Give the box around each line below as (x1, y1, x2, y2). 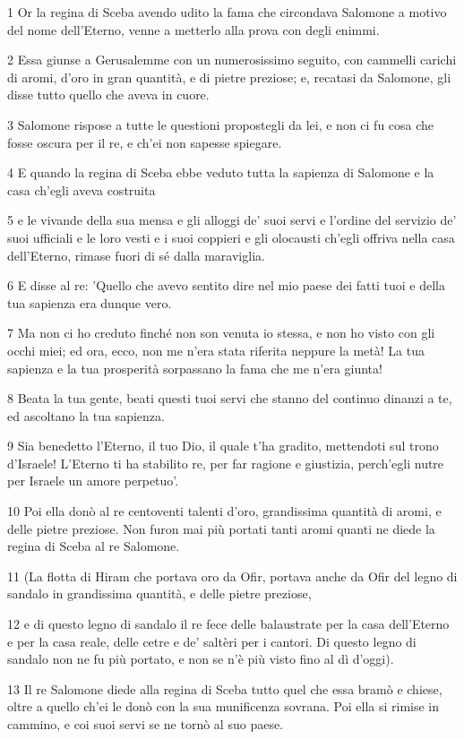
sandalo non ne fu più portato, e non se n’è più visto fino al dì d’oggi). (7, 649, 394, 668)
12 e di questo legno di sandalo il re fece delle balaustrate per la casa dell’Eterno (7, 614, 450, 633)
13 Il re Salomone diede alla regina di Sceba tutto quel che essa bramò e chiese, (7, 679, 443, 698)
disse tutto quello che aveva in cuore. (7, 85, 210, 104)
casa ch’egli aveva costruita (7, 180, 156, 199)
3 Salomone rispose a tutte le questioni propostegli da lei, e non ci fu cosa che (7, 115, 434, 133)
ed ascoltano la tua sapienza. (7, 406, 165, 425)
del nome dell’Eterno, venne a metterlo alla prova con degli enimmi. (7, 20, 380, 39)
